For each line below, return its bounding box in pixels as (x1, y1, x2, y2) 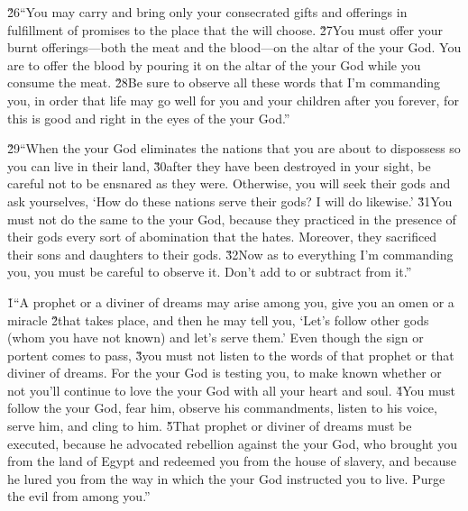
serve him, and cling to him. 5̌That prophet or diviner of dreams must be (7, 416, 412, 435)
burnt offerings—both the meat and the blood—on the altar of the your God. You (7, 38, 462, 57)
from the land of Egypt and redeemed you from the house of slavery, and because (7, 452, 456, 470)
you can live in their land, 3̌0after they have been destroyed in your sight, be (7, 156, 431, 175)
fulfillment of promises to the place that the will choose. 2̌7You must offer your (7, 20, 444, 39)
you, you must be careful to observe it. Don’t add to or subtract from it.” (7, 262, 412, 281)
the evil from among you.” (7, 487, 151, 506)
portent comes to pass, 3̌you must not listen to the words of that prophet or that (7, 345, 454, 364)
